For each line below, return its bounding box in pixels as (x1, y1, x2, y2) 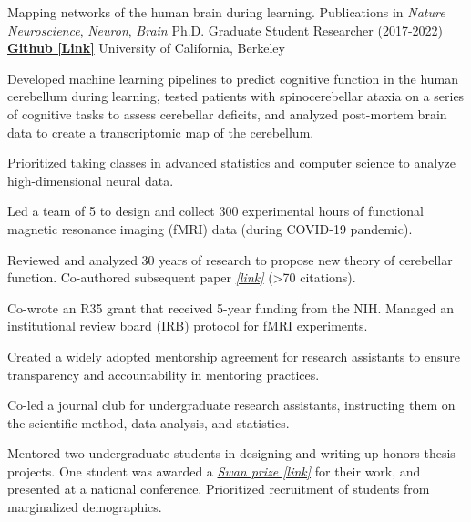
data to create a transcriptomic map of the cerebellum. (7, 122, 314, 141)
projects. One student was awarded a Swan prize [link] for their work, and (7, 461, 421, 480)
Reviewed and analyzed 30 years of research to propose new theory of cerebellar (7, 250, 453, 269)
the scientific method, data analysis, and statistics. (7, 413, 290, 432)
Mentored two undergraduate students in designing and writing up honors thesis (7, 444, 456, 463)
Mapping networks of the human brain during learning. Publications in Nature (7, 3, 445, 21)
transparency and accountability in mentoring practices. (7, 364, 320, 384)
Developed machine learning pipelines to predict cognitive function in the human (7, 68, 459, 87)
